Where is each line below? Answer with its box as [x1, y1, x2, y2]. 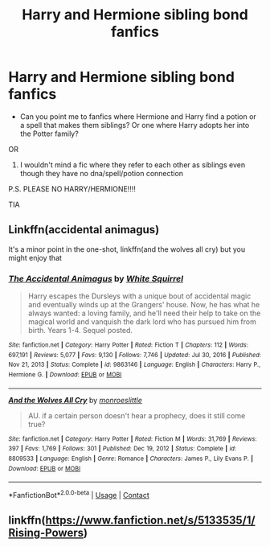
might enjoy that [8, 253, 63, 262]
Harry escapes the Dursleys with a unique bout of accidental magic [27, 291, 252, 301]
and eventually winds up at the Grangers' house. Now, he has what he [27, 300, 260, 310]
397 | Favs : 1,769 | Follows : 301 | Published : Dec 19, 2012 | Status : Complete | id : [8, 445, 237, 453]
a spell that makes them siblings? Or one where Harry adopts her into [19, 120, 250, 130]
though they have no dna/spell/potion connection [19, 168, 183, 178]
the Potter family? [19, 129, 79, 138]
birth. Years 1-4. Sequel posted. [27, 326, 133, 335]
